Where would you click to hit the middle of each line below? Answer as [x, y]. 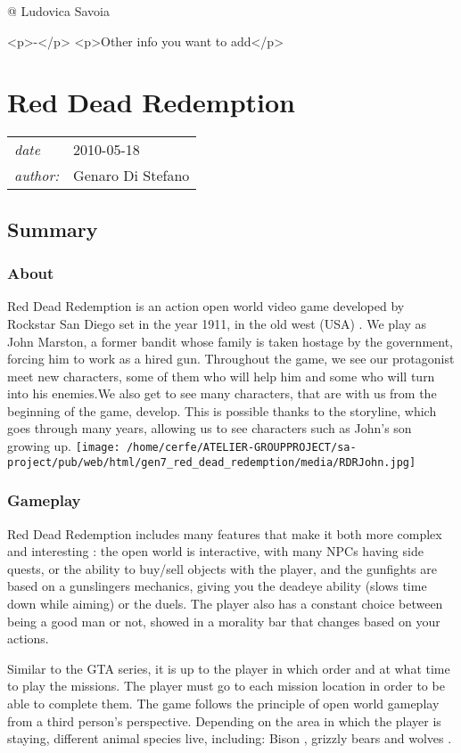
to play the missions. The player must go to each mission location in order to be [226, 686]
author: [37, 176]
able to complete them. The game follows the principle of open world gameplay [223, 703]
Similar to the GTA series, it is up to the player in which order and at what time [229, 668]
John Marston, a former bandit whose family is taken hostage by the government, [230, 341]
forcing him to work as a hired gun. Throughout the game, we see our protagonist [231, 359]
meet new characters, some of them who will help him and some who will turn [221, 376]
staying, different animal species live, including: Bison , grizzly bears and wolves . [230, 738]
